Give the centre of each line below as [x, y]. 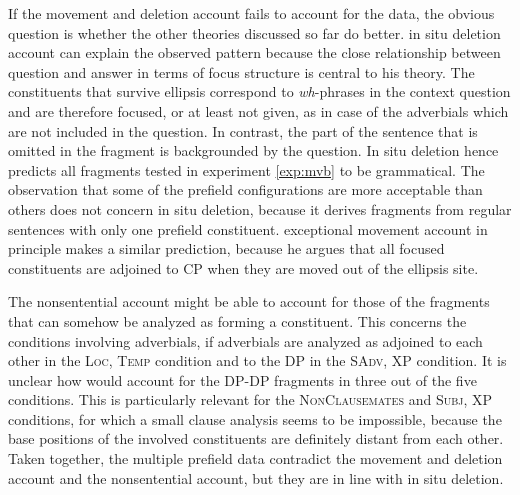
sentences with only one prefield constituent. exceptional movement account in [248, 228]
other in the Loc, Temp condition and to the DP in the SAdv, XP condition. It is [257, 360]
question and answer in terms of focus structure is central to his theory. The [241, 71]
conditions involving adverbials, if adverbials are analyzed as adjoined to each [245, 340]
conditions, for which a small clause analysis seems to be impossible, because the [255, 418]
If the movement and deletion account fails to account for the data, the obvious [251, 13]
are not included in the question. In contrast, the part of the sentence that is [243, 130]
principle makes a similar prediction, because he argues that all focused [226, 248]
